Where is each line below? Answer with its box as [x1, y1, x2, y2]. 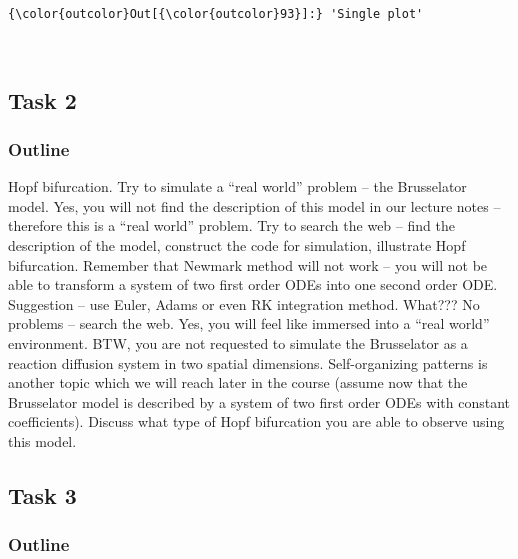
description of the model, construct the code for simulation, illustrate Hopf [8, 235, 466, 256]
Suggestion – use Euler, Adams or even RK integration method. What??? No [8, 293, 480, 314]
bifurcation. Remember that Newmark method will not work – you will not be [8, 254, 488, 275]
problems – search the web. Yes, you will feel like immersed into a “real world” [8, 313, 490, 334]
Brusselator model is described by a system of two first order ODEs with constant [8, 391, 510, 412]
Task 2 [8, 84, 77, 115]
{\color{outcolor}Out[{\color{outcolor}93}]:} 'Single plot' [8, 7, 424, 21]
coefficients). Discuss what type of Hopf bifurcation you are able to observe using [8, 411, 505, 432]
